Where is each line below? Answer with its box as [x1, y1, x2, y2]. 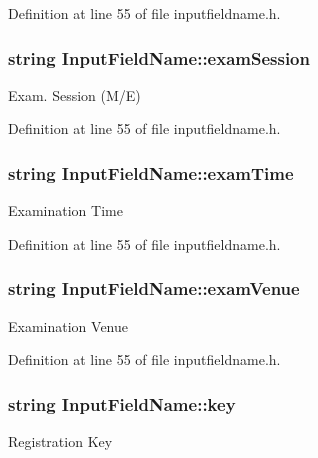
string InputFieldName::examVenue [8, 276, 300, 301]
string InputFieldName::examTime [8, 160, 294, 185]
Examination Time [8, 200, 123, 221]
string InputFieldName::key [8, 391, 236, 416]
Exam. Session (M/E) [8, 84, 141, 105]
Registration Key [8, 431, 113, 452]
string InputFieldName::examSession [8, 45, 310, 70]
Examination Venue [8, 315, 128, 336]
